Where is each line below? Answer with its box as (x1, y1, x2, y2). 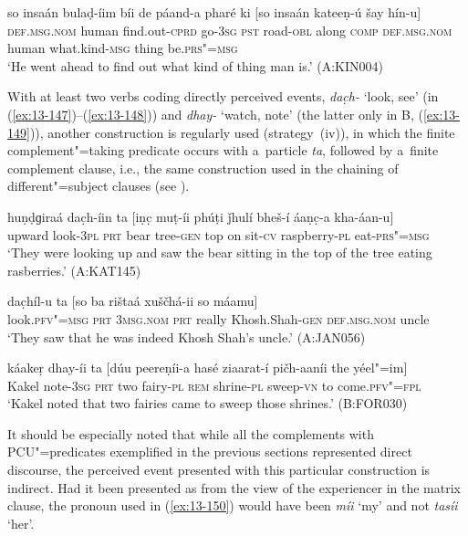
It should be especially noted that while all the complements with (7, 424, 374, 443)
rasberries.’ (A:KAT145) (7, 260, 141, 279)
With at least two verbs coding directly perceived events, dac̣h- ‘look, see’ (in (7, 87, 439, 106)
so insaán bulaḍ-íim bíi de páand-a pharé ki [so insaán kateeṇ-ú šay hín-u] (7, 3, 421, 21)
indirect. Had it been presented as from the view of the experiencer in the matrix (7, 478, 461, 497)
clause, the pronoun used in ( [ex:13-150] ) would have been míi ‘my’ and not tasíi (7, 496, 458, 515)
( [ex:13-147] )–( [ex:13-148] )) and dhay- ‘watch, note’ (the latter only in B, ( (7, 104, 423, 123)
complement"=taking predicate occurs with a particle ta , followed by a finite (7, 141, 439, 160)
